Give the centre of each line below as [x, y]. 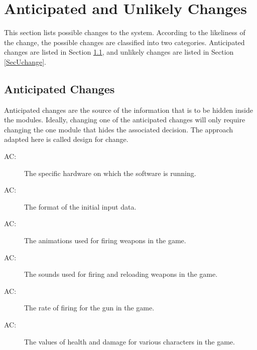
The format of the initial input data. [80, 206]
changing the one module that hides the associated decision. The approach [119, 129]
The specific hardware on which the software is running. [110, 173]
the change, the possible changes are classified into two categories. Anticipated [124, 42]
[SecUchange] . [25, 61]
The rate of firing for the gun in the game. [89, 308]
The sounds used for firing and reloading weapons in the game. [121, 274]
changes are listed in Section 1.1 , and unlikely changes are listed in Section [119, 52]
